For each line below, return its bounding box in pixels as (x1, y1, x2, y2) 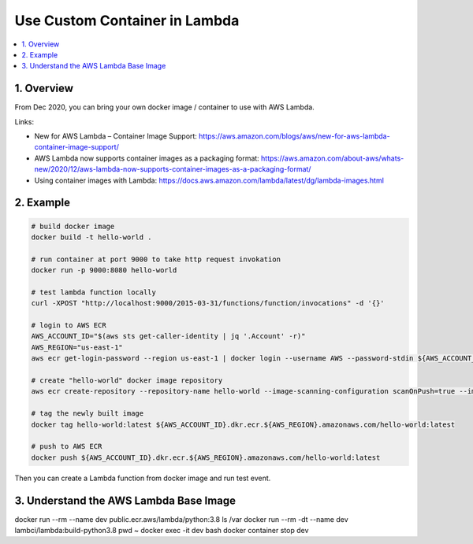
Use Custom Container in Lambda (14, 12, 240, 29)
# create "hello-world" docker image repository (31, 376, 223, 385)
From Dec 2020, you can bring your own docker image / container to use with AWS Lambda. (14, 102, 315, 112)
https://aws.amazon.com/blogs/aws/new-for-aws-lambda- (198, 131, 390, 141)
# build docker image (31, 221, 115, 231)
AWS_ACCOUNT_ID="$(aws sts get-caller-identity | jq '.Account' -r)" (31, 331, 306, 341)
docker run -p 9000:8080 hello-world (31, 266, 177, 275)
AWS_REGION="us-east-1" (31, 342, 124, 352)
